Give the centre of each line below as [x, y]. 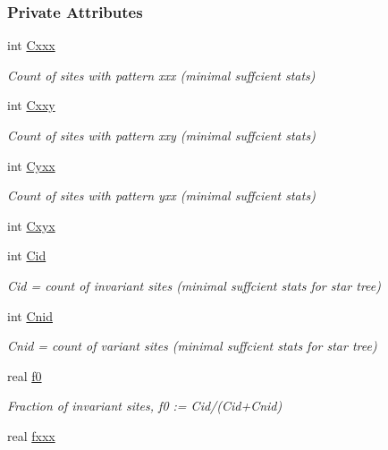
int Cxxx [31, 45]
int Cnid [30, 315]
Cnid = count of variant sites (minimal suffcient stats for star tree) [192, 346]
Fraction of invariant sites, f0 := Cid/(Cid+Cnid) [145, 406]
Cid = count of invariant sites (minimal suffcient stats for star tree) [194, 285]
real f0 [25, 375]
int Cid [27, 255]
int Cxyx [31, 225]
